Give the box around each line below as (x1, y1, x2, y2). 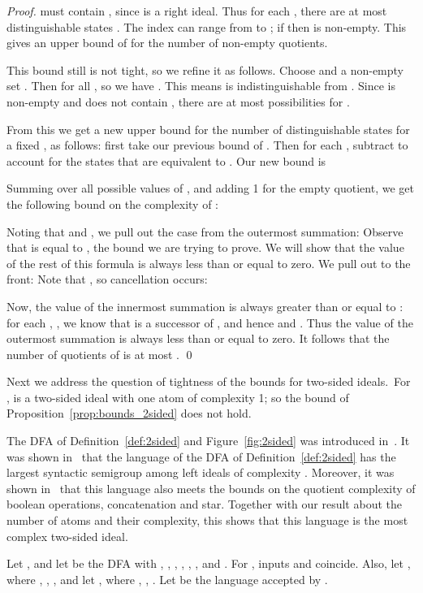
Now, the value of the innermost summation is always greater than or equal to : (6, 297, 404, 314)
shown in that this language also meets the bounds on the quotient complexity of (6, 479, 416, 496)
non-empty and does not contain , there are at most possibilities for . (6, 93, 350, 110)
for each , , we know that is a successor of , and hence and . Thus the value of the (6, 314, 413, 331)
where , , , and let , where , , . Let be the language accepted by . (6, 570, 328, 587)
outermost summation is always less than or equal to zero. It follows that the (6, 330, 390, 347)
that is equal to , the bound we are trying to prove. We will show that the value (6, 239, 404, 256)
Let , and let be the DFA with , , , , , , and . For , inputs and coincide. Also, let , (6, 555, 411, 572)
